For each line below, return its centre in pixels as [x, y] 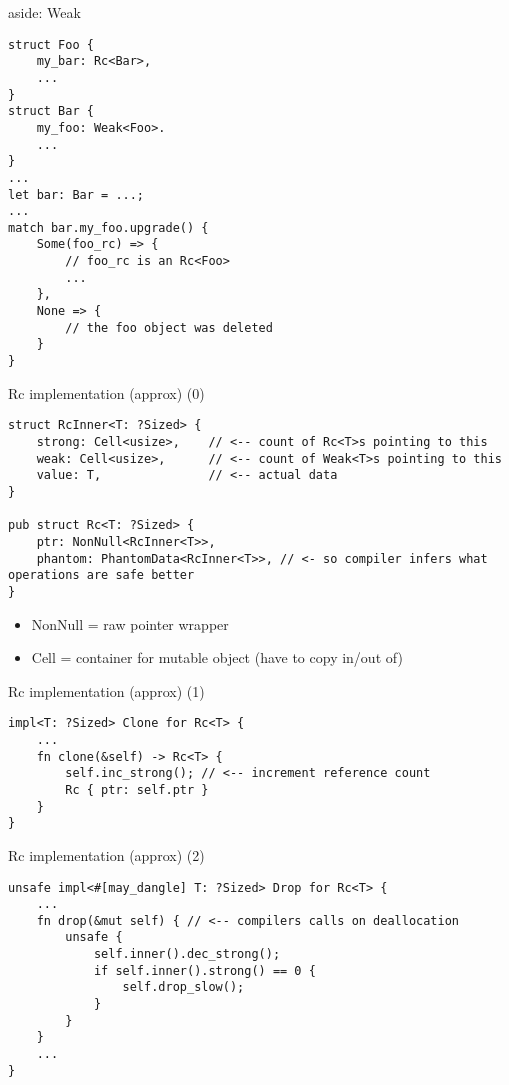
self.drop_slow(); [183, 987]
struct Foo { [51, 44]
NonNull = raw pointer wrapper [130, 623]
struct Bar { [51, 111]
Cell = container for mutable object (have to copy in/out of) [217, 657]
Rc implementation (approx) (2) [106, 854]
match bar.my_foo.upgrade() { [108, 227]
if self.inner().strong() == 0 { [204, 970]
